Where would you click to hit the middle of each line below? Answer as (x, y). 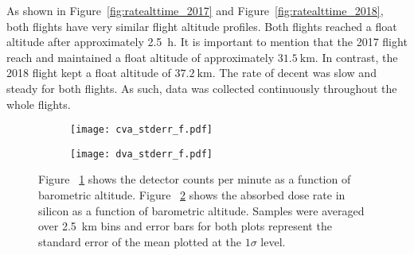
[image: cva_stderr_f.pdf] (141, 130)
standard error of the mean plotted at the (140, 241)
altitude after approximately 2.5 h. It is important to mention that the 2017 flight (207, 42)
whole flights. (39, 104)
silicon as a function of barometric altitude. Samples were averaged (201, 210)
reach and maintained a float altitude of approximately (141, 57)
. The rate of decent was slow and (294, 73)
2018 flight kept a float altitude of (89, 73)
